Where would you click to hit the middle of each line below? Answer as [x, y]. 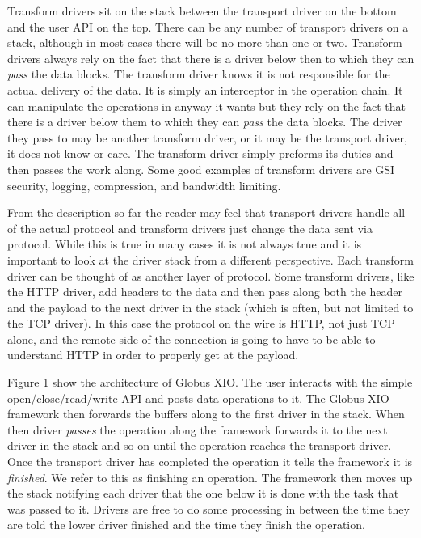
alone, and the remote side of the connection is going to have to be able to [192, 339]
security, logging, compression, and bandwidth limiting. [144, 185]
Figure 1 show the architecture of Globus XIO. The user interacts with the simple [210, 382]
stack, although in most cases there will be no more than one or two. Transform [205, 42]
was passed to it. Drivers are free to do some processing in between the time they [208, 508]
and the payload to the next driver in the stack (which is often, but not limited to [210, 307]
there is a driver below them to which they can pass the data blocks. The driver [205, 122]
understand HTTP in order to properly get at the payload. [153, 355]
